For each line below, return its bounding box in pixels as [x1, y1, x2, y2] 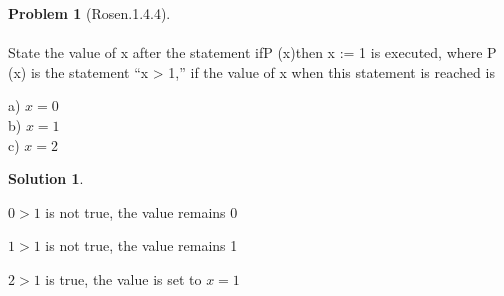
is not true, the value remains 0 [45, 201, 238, 222]
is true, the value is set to [45, 268, 202, 289]
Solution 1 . [8, 168, 84, 189]
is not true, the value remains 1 [45, 235, 238, 256]
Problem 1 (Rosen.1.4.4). [8, 3, 171, 23]
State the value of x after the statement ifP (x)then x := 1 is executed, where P [8, 42, 497, 63]
